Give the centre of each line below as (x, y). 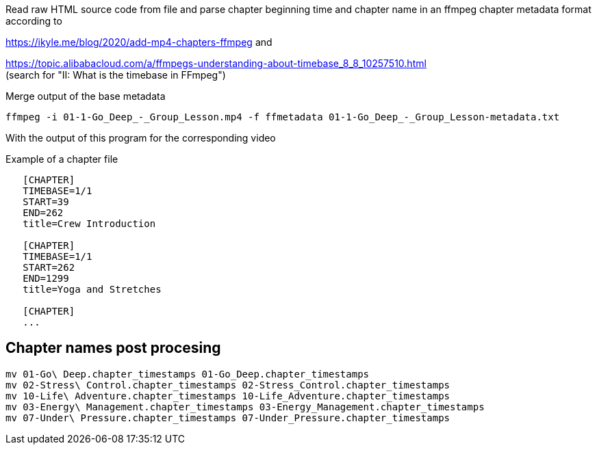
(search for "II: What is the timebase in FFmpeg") (116, 75)
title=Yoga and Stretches (92, 289)
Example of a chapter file (62, 159)
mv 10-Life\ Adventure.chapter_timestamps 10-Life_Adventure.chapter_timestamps (228, 396)
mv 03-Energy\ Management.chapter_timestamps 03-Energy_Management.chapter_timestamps (245, 407)
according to (34, 21)
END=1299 (46, 278)
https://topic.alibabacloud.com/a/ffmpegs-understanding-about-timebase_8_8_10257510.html (216, 63)
